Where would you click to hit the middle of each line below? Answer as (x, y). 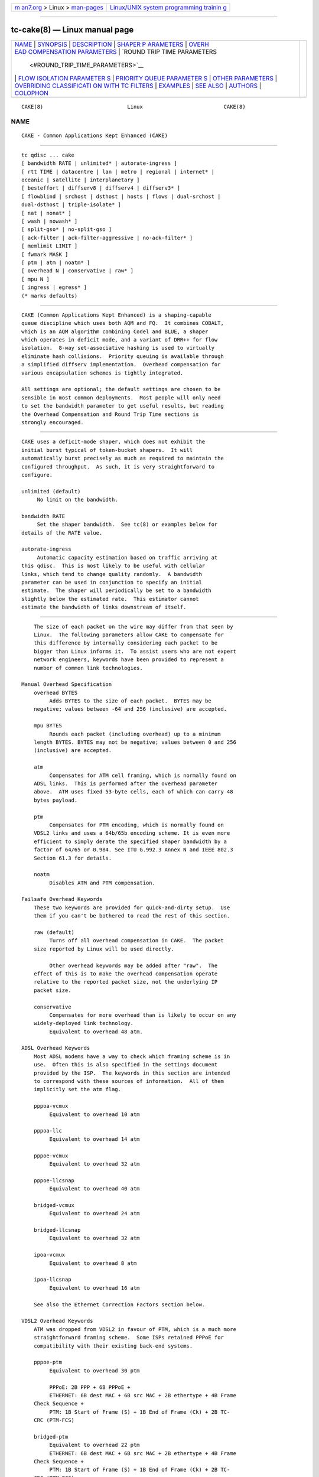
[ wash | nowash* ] (50, 221)
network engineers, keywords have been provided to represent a (128, 660)
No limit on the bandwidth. (77, 500)
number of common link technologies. (88, 668)
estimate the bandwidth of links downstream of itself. (104, 607)
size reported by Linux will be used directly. (104, 949)
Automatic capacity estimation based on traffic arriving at (127, 557)
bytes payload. (56, 800)
